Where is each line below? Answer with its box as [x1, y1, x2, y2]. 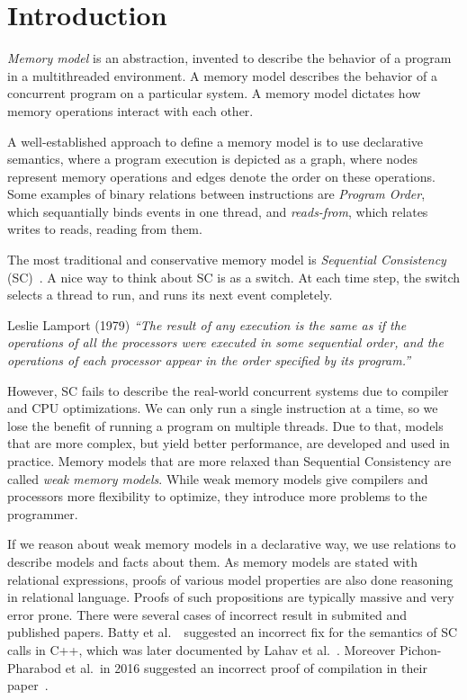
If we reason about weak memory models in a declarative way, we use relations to [7, 534, 456, 553]
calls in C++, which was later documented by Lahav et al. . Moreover [7, 640, 396, 659]
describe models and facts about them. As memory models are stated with [7, 552, 418, 570]
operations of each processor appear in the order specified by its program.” [7, 351, 411, 370]
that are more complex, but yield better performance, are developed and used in [7, 434, 450, 453]
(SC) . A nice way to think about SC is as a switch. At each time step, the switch [7, 267, 461, 286]
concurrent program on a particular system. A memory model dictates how [7, 84, 421, 103]
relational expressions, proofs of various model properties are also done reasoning [7, 570, 454, 588]
